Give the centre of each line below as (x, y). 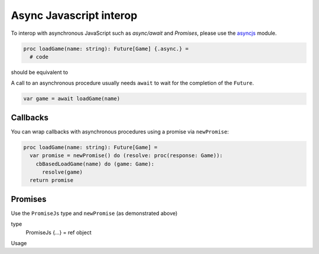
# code (39, 57)
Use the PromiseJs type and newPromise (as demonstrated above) (94, 213)
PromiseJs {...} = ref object (58, 232)
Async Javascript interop (74, 15)
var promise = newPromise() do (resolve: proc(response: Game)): (126, 156)
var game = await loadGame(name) (72, 99)
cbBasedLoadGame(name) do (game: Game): (95, 164)
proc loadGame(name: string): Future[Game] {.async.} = (106, 48)
